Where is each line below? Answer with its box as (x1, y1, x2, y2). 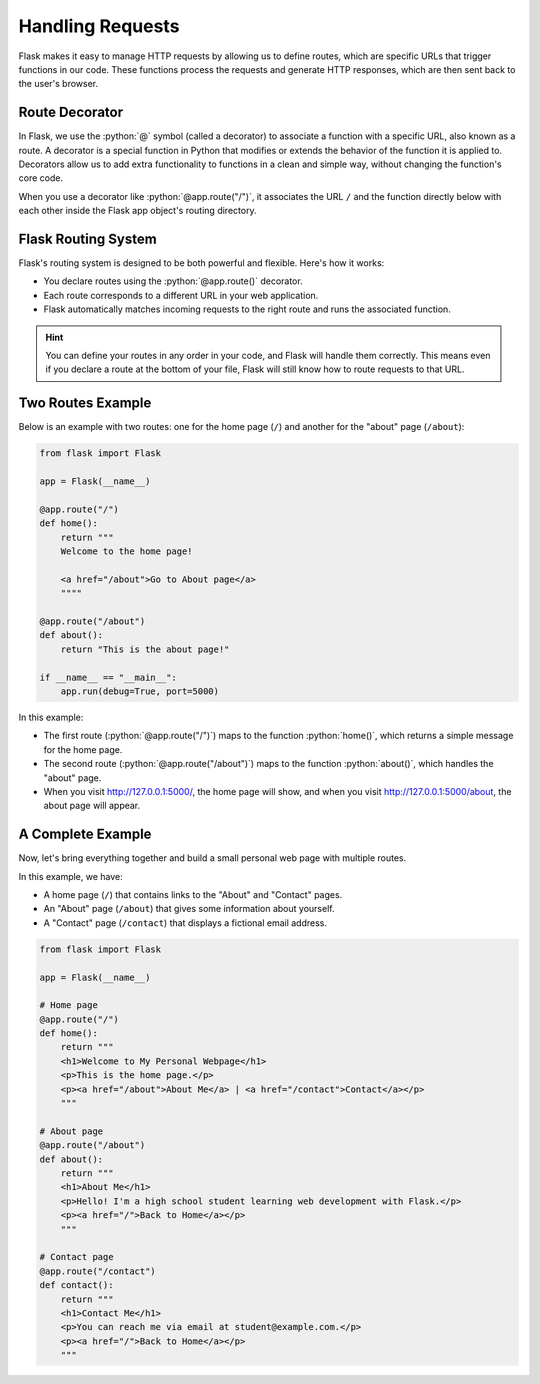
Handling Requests (18, 15, 180, 37)
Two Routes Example (18, 395, 152, 412)
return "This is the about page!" (60, 643, 230, 655)
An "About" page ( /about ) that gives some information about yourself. (43, 903, 335, 915)
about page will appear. (43, 800, 141, 812)
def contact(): (39, 1280, 114, 1291)
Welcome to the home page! (60, 546, 194, 557)
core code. (18, 172, 64, 184)
